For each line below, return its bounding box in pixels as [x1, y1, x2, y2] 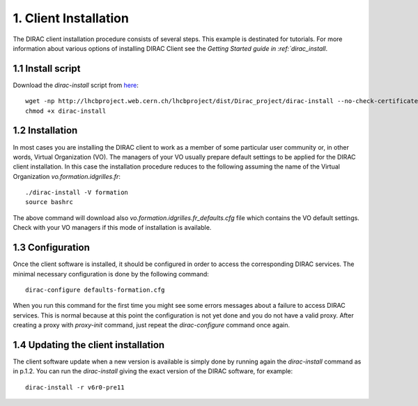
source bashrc [25, 198, 73, 206]
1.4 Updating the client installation [13, 338, 165, 351]
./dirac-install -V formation [25, 189, 129, 196]
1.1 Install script [13, 63, 81, 75]
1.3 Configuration [13, 242, 90, 253]
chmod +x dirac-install [25, 107, 107, 115]
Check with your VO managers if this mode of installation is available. [13, 224, 212, 232]
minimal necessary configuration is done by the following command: [13, 270, 209, 278]
